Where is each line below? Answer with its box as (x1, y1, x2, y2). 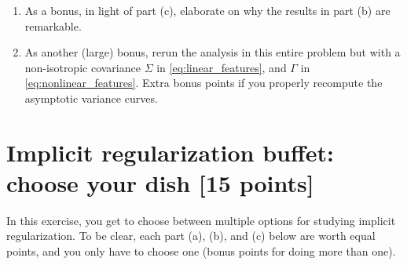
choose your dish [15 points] (6, 166, 314, 198)
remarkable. (24, 17, 82, 34)
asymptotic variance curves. (24, 89, 158, 106)
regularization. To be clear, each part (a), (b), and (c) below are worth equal (6, 227, 376, 244)
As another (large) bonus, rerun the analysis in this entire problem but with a (24, 44, 401, 60)
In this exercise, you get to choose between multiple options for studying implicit (6, 212, 396, 228)
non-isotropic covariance (24, 59, 141, 75)
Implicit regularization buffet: (6, 136, 334, 168)
